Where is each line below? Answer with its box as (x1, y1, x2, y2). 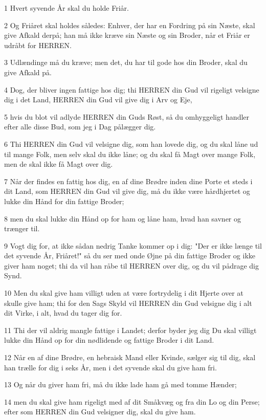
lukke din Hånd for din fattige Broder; (4, 195, 124, 206)
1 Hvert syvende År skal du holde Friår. (4, 3, 129, 13)
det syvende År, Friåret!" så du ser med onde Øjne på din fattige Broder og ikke (4, 250, 256, 261)
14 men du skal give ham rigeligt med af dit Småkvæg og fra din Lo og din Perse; (4, 396, 260, 407)
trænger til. (4, 223, 40, 234)
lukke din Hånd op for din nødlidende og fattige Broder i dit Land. (4, 335, 214, 345)
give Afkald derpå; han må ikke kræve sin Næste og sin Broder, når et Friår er (4, 30, 250, 40)
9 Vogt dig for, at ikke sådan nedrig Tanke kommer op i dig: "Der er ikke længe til (4, 240, 262, 251)
